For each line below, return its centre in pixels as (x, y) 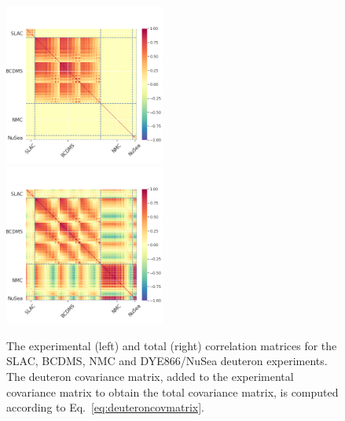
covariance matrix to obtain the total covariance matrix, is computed (172, 391)
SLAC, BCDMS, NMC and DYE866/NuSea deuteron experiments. (167, 361)
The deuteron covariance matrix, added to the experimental (150, 376)
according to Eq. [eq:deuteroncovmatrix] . (105, 407)
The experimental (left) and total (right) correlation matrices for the (172, 345)
